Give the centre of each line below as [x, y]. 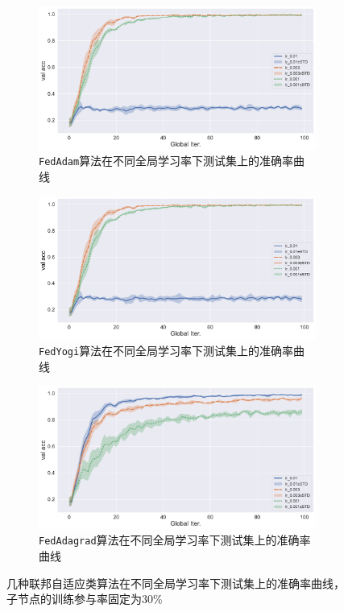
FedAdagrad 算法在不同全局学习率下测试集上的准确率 [175, 540]
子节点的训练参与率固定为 [74, 599]
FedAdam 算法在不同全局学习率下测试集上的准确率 [166, 161]
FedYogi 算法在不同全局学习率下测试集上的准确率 [166, 350]
